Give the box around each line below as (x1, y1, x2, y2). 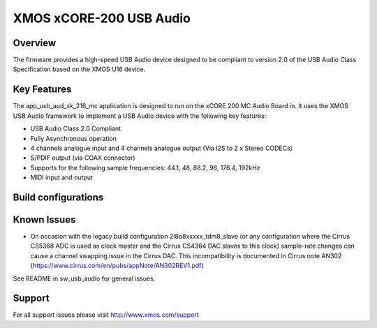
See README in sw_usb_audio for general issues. (13, 274, 156, 283)
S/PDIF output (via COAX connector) (30, 154, 135, 162)
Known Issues (13, 214, 76, 225)
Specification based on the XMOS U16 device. (13, 65, 146, 73)
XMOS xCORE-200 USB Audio (13, 10, 191, 26)
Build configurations (13, 191, 104, 203)
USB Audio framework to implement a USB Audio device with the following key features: (13, 112, 267, 120)
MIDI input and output (30, 173, 94, 181)
